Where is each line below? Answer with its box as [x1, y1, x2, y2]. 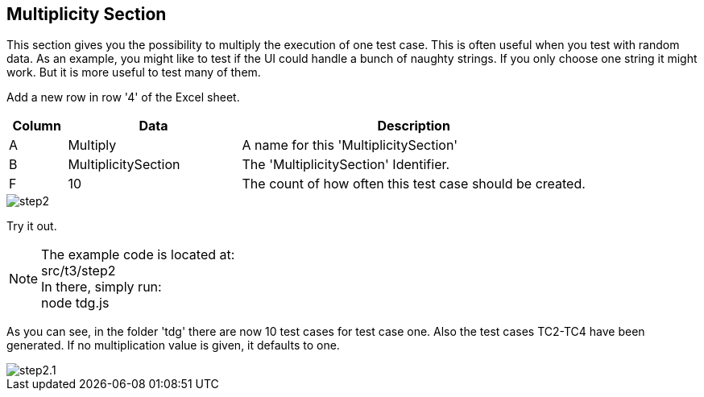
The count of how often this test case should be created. [242, 176, 586, 192]
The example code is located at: [41, 246, 235, 263]
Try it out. [6, 219, 57, 234]
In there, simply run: [41, 279, 162, 296]
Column [12, 118, 61, 134]
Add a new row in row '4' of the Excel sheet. [6, 90, 240, 105]
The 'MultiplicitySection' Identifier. [242, 156, 450, 173]
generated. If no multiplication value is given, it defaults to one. [6, 338, 340, 353]
